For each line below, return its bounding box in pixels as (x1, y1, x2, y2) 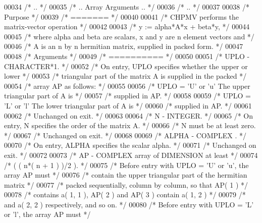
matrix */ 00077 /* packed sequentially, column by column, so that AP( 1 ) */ (4, 179, 248, 190)
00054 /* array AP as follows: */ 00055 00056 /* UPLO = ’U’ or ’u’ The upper (4, 80, 250, 91)
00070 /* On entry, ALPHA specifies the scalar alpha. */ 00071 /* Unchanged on (4, 140, 256, 150)
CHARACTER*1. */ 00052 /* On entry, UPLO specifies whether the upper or (4, 61, 248, 71)
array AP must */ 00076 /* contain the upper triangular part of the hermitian (4, 170, 247, 180)
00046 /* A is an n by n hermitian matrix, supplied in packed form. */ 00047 (4, 41, 243, 51)
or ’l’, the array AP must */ (4, 209, 91, 219)
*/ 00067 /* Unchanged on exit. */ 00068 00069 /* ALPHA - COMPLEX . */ (4, 130, 247, 140)
